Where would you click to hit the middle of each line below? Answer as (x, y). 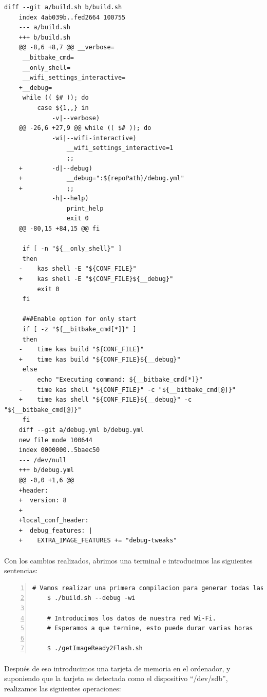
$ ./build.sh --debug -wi (91, 598)
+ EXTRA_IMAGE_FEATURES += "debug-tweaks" (98, 541)
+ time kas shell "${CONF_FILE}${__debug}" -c (105, 400)
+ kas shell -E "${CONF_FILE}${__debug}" (96, 279)
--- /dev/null (43, 460)
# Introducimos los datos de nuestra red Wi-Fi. (131, 618)
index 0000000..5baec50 (59, 450)
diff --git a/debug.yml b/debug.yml (81, 430)
